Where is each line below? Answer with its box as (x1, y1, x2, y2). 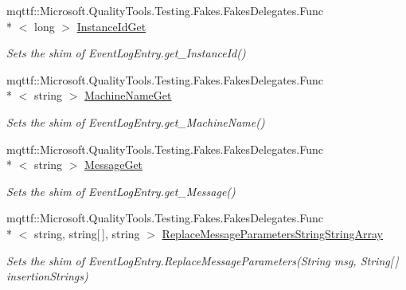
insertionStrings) (6, 268, 88, 284)
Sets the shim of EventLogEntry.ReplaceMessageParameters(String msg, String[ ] (6, 252, 399, 268)
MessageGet (84, 156, 143, 173)
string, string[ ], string (33, 225, 140, 241)
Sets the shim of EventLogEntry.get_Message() (6, 182, 236, 199)
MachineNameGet (84, 87, 172, 104)
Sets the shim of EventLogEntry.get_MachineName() (6, 113, 265, 130)
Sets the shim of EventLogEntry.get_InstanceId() (6, 45, 246, 61)
